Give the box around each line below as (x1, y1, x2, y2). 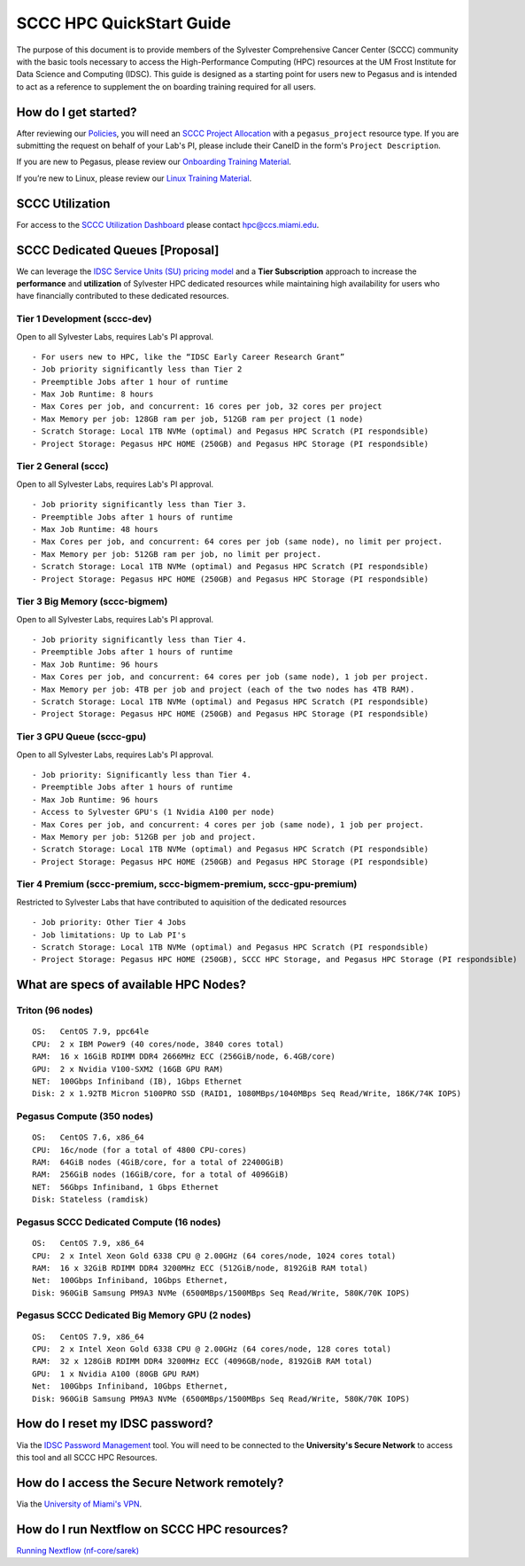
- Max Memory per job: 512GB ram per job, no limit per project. (32, 549, 322, 559)
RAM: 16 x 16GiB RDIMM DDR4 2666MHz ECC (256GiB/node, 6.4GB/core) (32, 1052, 336, 1061)
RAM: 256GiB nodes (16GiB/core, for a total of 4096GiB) (32, 1170, 290, 1179)
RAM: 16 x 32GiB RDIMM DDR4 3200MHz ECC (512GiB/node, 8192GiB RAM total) (32, 1263, 368, 1272)
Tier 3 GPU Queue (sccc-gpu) (16, 731, 147, 743)
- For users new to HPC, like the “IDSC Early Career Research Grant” (32, 351, 345, 362)
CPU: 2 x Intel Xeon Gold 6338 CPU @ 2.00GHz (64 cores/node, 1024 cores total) (32, 1250, 397, 1261)
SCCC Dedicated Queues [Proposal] (16, 242, 220, 257)
